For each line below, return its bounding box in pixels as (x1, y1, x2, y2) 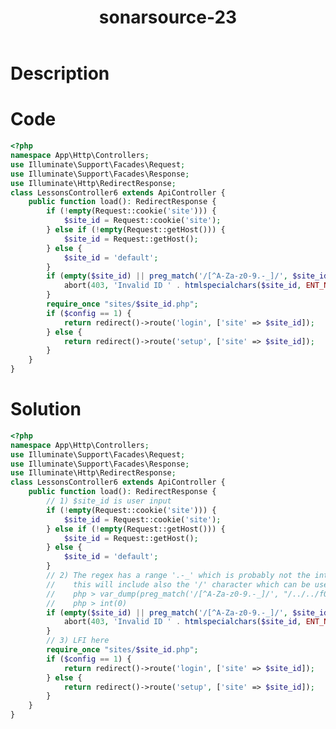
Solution (10, 398, 82, 421)
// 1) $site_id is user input (46, 496, 172, 506)
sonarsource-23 (98, 6, 238, 29)
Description (10, 62, 110, 85)
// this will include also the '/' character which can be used (46, 579, 333, 590)
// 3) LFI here (46, 636, 110, 646)
